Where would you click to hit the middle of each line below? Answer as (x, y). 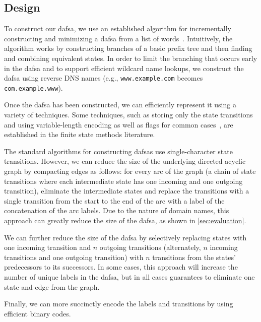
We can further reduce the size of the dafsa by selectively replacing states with (125, 237)
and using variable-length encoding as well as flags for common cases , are (119, 124)
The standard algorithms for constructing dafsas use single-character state (118, 151)
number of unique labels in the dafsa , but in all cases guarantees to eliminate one (129, 276)
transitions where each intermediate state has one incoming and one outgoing (123, 181)
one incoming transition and (48, 247)
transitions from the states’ (194, 257)
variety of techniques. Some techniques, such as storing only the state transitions (128, 115)
